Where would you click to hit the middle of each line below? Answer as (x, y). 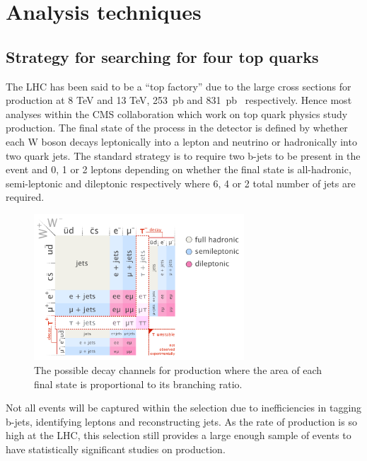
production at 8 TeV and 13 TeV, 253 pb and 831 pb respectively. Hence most (179, 100)
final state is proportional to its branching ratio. (138, 384)
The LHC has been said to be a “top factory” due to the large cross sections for (179, 86)
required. (25, 197)
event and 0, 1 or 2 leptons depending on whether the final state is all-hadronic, (179, 169)
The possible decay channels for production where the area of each (178, 369)
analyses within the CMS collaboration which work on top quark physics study (177, 113)
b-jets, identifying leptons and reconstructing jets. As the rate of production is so (181, 421)
